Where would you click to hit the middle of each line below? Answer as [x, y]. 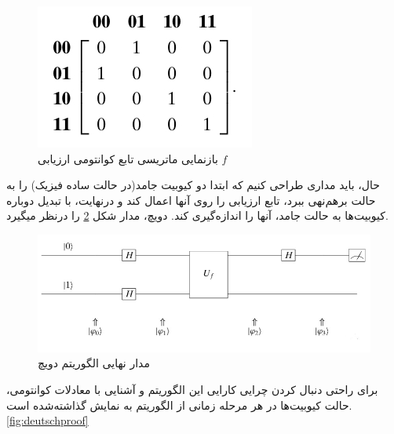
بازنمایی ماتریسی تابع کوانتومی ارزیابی [128, 158]
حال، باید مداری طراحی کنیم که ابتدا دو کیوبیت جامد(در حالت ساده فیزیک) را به [193, 185]
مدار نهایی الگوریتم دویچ [94, 363]
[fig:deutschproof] [47, 420]
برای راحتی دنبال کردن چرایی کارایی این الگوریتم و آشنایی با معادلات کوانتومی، [192, 389]
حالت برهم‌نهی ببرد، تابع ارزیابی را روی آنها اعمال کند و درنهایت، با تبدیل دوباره [191, 200]
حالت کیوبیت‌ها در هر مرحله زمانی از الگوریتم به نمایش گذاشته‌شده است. [179, 405]
